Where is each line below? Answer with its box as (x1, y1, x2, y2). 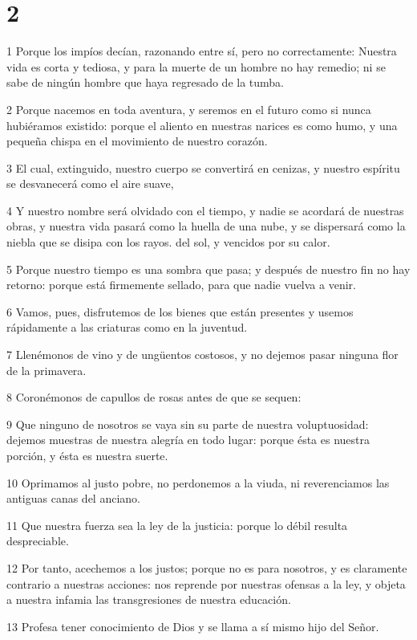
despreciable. (6, 532, 69, 549)
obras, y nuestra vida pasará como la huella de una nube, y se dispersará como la (6, 218, 406, 234)
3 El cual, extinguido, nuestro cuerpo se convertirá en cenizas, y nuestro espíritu (6, 159, 400, 176)
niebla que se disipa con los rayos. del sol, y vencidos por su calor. (6, 234, 330, 251)
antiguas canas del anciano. (6, 490, 140, 507)
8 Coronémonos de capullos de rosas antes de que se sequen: (6, 389, 302, 406)
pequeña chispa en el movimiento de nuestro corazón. (6, 132, 268, 149)
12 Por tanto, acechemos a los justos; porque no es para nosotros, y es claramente (6, 559, 407, 576)
